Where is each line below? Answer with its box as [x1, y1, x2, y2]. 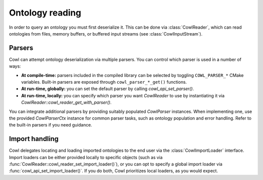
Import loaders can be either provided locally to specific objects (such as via [9, 154, 163, 160]
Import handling [9, 135, 59, 143]
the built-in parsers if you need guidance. [9, 122, 93, 128]
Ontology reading [9, 7, 81, 18]
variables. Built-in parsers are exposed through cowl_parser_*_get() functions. [21, 79, 187, 85]
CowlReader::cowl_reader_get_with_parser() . [21, 100, 112, 106]
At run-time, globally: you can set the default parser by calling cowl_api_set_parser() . [21, 86, 194, 92]
